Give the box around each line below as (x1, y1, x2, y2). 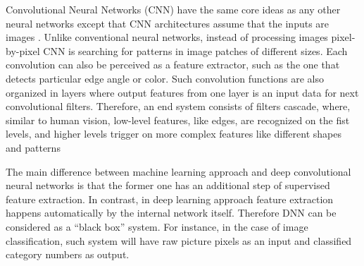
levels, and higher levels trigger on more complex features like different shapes (6, 126, 341, 141)
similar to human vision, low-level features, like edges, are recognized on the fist (6, 112, 350, 127)
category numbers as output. (6, 247, 130, 262)
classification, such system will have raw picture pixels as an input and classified (6, 233, 352, 248)
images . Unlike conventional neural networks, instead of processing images (6, 30, 328, 44)
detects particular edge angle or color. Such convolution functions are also (6, 71, 324, 85)
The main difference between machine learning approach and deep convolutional (6, 164, 351, 179)
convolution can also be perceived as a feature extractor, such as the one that (6, 57, 340, 72)
